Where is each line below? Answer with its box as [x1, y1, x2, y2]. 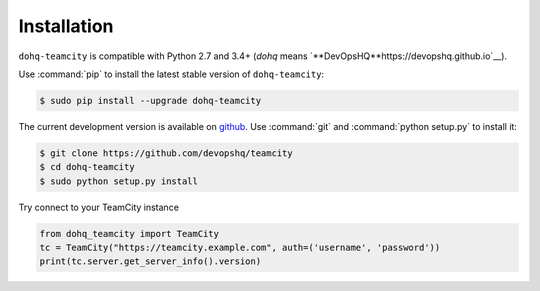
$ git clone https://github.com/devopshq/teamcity [39, 147, 294, 159]
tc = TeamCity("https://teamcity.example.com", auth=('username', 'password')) [39, 242, 441, 254]
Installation [18, 15, 114, 37]
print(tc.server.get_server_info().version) [39, 256, 262, 267]
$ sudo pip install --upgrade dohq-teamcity [39, 95, 262, 106]
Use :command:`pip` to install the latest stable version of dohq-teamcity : [18, 68, 325, 80]
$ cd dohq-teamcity [39, 161, 135, 173]
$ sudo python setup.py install [39, 175, 199, 187]
